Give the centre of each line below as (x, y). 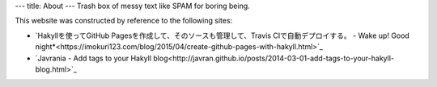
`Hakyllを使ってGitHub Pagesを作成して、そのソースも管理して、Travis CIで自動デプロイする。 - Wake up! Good (223, 35)
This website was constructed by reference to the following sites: (124, 21)
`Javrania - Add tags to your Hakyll (93, 58)
